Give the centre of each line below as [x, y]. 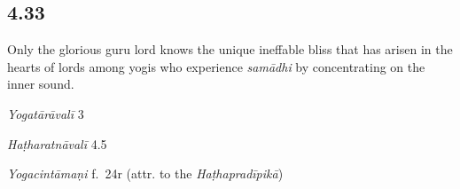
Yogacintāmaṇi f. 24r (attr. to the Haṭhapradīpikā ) [145, 173]
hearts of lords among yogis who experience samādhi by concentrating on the [216, 66]
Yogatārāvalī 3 [46, 113]
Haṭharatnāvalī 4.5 [57, 143]
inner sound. [41, 84]
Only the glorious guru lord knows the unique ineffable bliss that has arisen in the [230, 49]
